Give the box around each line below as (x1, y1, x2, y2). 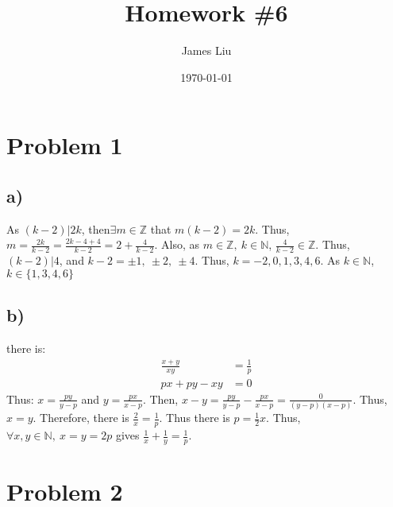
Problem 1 (6, 129, 123, 161)
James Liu (181, 42, 232, 59)
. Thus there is (159, 409, 230, 426)
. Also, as (154, 236, 200, 253)
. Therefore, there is (33, 409, 129, 426)
